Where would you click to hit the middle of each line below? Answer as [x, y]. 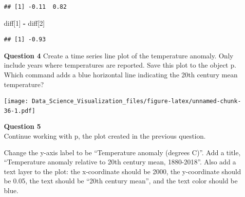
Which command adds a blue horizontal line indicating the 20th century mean [121, 74]
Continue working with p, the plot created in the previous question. [105, 136]
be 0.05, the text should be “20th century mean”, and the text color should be [121, 181]
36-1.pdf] [20, 111]
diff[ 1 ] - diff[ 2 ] [24, 23]
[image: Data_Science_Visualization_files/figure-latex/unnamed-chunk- [122, 101]
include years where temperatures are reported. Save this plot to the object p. [120, 65]
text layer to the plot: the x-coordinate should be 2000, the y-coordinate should [122, 171]
